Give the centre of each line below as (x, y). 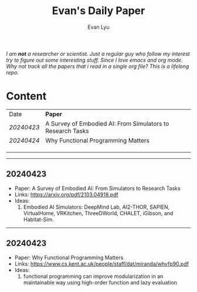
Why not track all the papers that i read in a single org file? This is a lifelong (98, 66)
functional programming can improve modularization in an (93, 276)
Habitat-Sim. (38, 219)
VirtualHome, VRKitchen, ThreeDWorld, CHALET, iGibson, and (98, 213)
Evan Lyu (98, 27)
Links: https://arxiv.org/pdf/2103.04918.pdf (66, 194)
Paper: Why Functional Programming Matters (69, 257)
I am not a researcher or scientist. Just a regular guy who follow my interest (98, 53)
